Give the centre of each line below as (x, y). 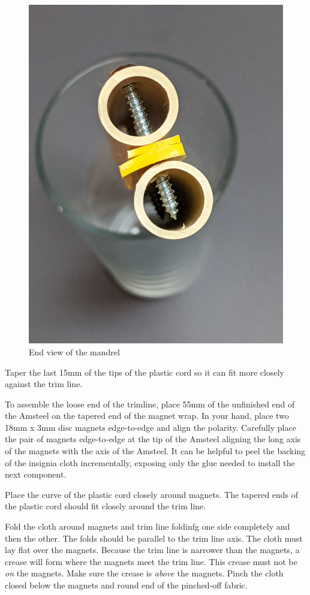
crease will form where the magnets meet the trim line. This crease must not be (151, 561)
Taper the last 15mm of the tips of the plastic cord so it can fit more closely (145, 372)
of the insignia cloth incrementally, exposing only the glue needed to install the (150, 462)
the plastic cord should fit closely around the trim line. (106, 506)
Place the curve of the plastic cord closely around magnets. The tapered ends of (152, 494)
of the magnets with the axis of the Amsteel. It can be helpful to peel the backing (155, 451)
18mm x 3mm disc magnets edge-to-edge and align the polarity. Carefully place (151, 427)
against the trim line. (44, 384)
